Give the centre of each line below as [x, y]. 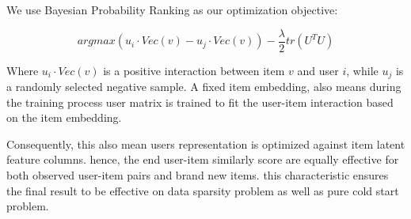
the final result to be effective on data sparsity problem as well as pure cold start [203, 190]
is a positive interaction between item [194, 70]
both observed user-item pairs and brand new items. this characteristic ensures [198, 175]
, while [362, 70]
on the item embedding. [64, 117]
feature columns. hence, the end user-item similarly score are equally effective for [203, 159]
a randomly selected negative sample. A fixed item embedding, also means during [204, 87]
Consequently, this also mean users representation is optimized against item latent [206, 143]
